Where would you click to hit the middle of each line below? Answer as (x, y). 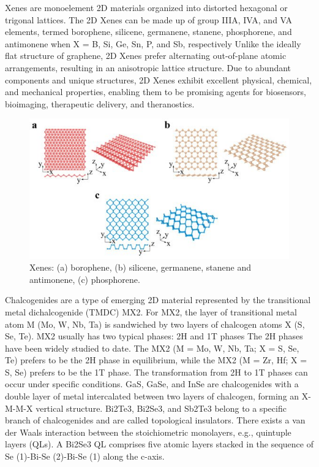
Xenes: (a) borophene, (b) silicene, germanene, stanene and (140, 267)
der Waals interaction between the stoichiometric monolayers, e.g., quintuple (148, 432)
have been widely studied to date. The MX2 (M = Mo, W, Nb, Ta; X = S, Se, (152, 348)
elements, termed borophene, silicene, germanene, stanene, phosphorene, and (148, 32)
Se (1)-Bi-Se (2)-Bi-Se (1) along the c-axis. (85, 456)
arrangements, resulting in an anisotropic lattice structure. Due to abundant (148, 67)
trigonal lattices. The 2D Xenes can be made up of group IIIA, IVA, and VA (149, 19)
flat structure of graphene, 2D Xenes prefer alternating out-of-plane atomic (146, 56)
